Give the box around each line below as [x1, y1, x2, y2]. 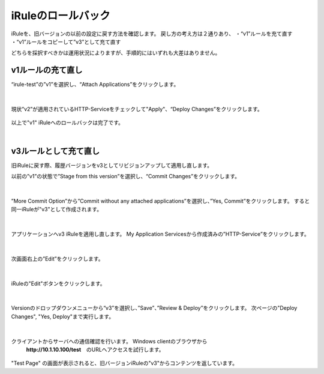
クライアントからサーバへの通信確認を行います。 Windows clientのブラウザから [11, 337, 208, 345]
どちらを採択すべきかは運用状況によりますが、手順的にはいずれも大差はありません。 [11, 49, 221, 56]
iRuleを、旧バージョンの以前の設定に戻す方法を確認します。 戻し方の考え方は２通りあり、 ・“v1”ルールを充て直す [11, 30, 293, 37]
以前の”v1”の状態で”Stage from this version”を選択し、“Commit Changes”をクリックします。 [11, 173, 240, 180]
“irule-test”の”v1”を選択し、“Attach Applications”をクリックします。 [11, 81, 179, 88]
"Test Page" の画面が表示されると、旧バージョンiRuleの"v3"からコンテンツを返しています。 [11, 360, 238, 367]
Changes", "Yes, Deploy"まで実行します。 [11, 313, 114, 320]
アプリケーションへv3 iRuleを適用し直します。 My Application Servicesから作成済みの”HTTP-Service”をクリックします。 [11, 231, 310, 238]
